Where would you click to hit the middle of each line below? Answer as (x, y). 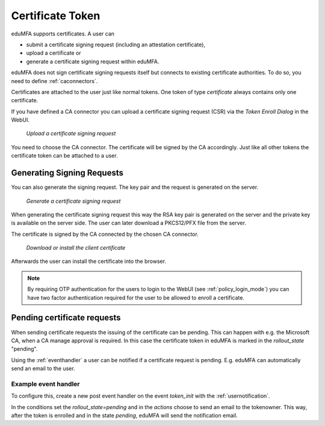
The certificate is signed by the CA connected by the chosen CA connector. (105, 234)
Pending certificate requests (66, 318)
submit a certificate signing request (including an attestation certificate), (116, 45)
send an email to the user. (43, 369)
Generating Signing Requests (67, 173)
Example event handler (45, 384)
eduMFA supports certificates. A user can (63, 34)
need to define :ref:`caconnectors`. (54, 81)
